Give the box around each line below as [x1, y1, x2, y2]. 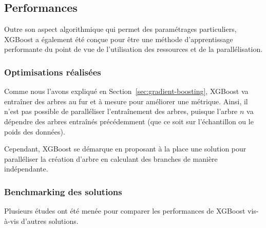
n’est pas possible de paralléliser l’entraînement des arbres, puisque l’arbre [4, 106, 238, 117]
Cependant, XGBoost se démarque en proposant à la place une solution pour [4, 143, 246, 154]
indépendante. [4, 163, 48, 174]
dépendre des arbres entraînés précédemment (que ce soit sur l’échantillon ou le [4, 116, 254, 126]
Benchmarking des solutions [4, 185, 122, 198]
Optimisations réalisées [4, 65, 101, 78]
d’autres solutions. [21, 215, 79, 226]
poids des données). [4, 126, 65, 137]
